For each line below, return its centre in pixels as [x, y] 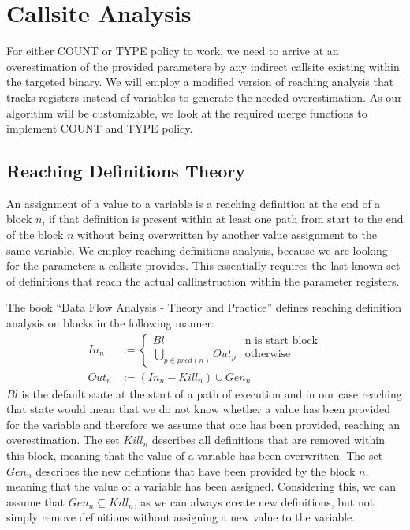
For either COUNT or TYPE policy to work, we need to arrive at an [173, 51]
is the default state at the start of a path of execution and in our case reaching [212, 393]
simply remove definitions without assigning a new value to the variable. [181, 517]
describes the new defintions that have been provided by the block [196, 470]
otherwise [268, 354]
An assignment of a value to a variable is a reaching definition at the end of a [194, 203]
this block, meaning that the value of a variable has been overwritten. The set [195, 455]
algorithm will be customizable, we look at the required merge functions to [187, 112]
